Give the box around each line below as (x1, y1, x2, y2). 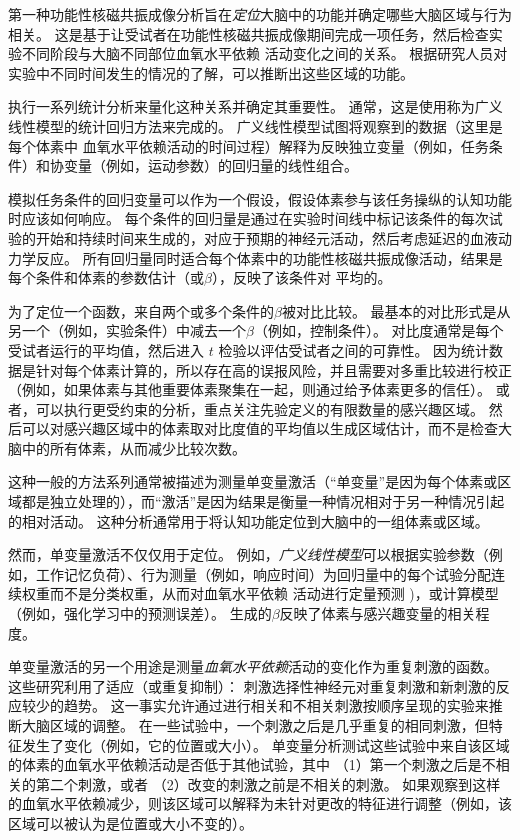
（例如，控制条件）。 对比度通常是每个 (253, 320, 504, 341)
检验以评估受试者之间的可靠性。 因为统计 (218, 339, 490, 360)
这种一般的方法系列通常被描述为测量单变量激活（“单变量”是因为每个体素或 (8, 471, 498, 492)
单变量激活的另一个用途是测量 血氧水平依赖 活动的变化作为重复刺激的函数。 (8, 656, 498, 677)
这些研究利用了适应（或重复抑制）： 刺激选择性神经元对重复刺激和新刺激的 (8, 675, 496, 696)
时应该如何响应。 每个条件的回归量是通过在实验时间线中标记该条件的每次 (8, 208, 489, 229)
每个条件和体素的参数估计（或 (8, 267, 204, 288)
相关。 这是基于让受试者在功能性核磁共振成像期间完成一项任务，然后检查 (8, 23, 489, 44)
